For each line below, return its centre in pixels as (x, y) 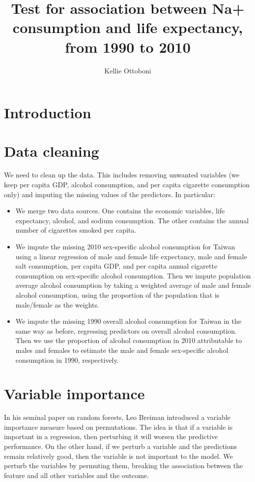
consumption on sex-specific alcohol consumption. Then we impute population (133, 275)
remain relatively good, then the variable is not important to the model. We (118, 456)
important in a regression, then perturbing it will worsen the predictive (111, 436)
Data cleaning (52, 151)
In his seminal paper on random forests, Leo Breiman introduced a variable (117, 417)
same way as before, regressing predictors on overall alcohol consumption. (126, 330)
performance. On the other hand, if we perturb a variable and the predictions (121, 446)
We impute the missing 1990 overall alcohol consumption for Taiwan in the (128, 321)
